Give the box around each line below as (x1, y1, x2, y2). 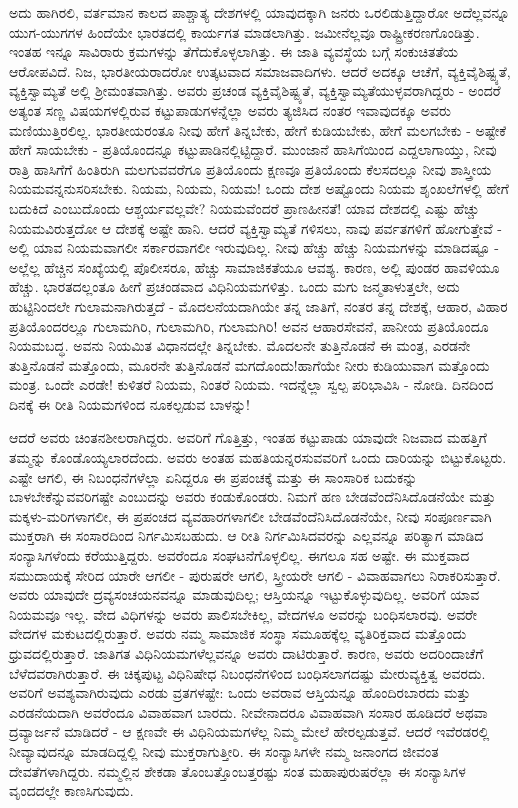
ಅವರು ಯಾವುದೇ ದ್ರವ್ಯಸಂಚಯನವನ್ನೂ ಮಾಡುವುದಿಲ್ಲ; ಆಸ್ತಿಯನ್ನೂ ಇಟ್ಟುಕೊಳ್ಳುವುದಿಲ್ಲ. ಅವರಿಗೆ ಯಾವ (9, 584, 480, 605)
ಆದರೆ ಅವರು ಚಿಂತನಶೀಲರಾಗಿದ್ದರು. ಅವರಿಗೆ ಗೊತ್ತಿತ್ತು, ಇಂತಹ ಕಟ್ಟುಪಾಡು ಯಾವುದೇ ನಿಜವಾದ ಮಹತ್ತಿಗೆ (9, 427, 487, 448)
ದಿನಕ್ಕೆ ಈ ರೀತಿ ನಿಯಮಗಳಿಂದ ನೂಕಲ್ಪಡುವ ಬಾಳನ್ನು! (9, 393, 250, 414)
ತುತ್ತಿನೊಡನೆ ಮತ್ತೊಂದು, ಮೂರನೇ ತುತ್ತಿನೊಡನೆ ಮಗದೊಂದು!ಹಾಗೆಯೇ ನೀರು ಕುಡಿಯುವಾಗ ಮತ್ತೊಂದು (9, 354, 490, 375)
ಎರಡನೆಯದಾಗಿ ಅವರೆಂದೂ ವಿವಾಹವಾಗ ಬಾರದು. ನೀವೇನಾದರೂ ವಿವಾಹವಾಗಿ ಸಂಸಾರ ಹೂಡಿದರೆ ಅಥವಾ (9, 701, 488, 722)
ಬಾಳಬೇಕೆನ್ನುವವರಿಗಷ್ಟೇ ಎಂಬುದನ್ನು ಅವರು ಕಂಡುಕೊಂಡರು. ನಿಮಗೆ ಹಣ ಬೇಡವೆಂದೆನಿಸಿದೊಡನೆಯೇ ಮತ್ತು (9, 486, 496, 507)
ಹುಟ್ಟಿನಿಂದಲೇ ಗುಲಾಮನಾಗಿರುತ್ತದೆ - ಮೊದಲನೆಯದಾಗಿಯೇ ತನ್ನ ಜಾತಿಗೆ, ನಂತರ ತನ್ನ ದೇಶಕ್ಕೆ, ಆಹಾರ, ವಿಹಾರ (9, 295, 508, 316)
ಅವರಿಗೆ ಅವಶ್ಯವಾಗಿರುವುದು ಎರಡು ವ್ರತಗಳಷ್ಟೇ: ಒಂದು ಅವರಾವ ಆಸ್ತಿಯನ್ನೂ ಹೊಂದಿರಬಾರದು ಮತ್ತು (9, 682, 471, 703)
